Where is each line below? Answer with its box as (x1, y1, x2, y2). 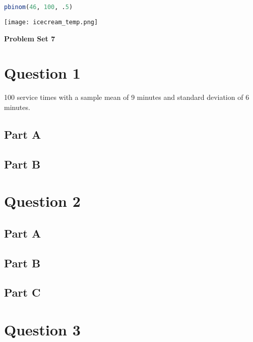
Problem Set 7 (4, 33, 55, 43)
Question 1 (4, 63, 81, 83)
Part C (4, 284, 41, 300)
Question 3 (4, 319, 81, 339)
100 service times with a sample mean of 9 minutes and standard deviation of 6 (4, 92, 249, 102)
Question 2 (4, 191, 81, 211)
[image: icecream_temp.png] (4, 18, 98, 26)
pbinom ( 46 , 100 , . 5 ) (4, 4, 73, 11)
